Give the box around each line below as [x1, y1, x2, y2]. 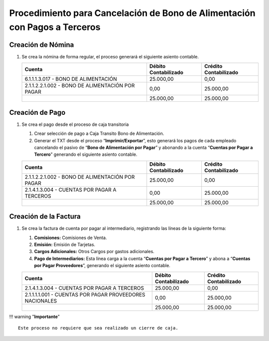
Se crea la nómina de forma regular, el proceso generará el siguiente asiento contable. [21, 53, 199, 59]
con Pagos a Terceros [9, 21, 101, 32]
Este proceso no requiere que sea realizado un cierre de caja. [18, 325, 179, 331]
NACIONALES [24, 297, 57, 304]
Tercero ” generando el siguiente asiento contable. [34, 151, 137, 157]
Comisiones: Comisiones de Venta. [34, 235, 107, 241]
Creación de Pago [9, 108, 66, 117]
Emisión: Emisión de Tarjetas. [34, 242, 96, 248]
